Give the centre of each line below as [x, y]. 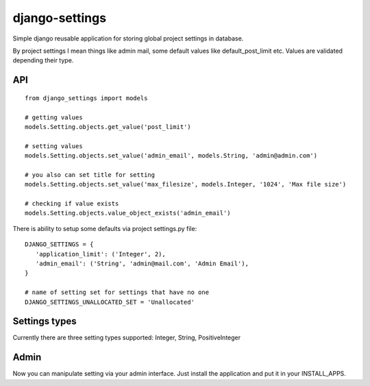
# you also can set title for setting [90, 174]
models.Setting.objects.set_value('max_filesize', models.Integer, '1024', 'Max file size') [186, 184]
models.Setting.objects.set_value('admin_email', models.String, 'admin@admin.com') [171, 156]
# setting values [54, 146]
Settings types [45, 321]
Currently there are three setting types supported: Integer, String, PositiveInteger [127, 338]
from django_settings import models [86, 98]
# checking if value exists [72, 204]
